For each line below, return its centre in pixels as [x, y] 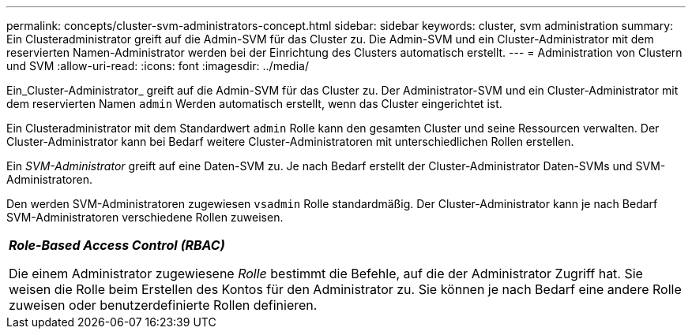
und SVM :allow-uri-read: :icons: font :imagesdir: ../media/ [158, 66]
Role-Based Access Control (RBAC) [117, 245]
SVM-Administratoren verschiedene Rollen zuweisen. [145, 217]
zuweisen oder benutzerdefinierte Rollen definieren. [163, 305]
